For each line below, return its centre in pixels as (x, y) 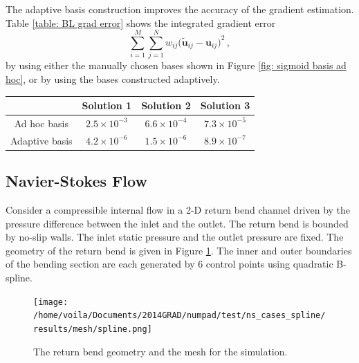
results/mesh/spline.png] (93, 329)
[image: (51, 302)
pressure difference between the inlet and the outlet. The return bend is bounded (177, 223)
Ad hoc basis (41, 123)
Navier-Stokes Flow (76, 181)
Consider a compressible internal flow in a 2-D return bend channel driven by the (178, 209)
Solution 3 (225, 105)
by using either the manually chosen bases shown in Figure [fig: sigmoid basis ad (176, 65)
